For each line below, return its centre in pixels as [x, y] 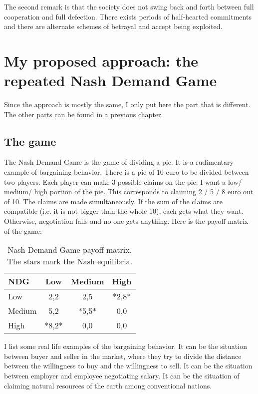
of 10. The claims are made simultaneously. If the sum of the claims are [113, 201]
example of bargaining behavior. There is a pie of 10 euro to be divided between [127, 172]
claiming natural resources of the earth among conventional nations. [108, 385]
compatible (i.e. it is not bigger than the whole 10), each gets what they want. [124, 211]
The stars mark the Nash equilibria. [70, 261]
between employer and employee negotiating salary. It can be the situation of [122, 376]
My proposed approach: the [101, 60]
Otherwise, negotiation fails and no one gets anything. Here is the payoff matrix [126, 221]
